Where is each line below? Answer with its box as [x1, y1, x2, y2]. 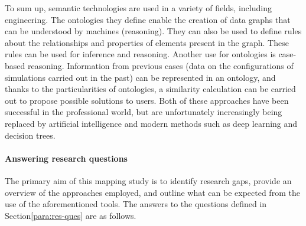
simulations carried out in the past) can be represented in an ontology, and [5, 71, 276, 83]
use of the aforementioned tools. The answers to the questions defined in [5, 198, 267, 210]
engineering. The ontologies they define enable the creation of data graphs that [5, 13, 291, 25]
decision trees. [5, 129, 56, 141]
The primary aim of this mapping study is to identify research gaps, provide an [5, 174, 292, 186]
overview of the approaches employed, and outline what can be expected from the [5, 186, 300, 198]
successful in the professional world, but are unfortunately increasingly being [5, 106, 282, 118]
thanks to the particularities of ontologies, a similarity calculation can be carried [5, 83, 296, 95]
